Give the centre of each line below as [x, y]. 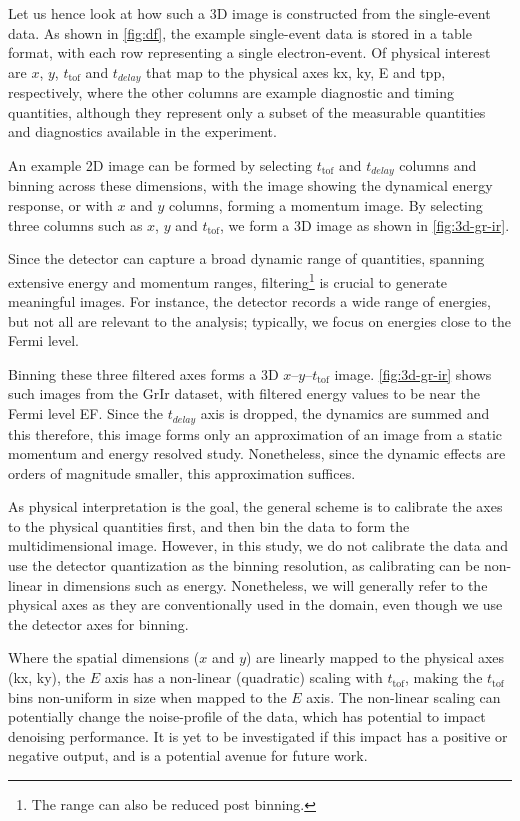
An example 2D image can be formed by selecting [160, 165]
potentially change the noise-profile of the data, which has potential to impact [247, 716]
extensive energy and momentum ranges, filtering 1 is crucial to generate [228, 280]
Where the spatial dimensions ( [104, 657]
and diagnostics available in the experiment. [142, 131]
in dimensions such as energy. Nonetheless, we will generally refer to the [267, 584]
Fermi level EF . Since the [86, 413]
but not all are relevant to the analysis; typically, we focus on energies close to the [259, 320]
